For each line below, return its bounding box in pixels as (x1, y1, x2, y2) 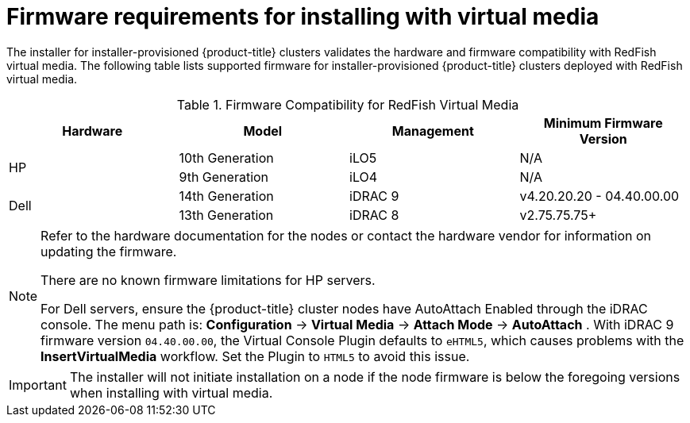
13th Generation (179, 206, 274, 223)
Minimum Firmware (543, 114, 663, 131)
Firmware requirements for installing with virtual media (6, 3, 599, 30)
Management (391, 122, 474, 139)
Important (9, 376, 67, 393)
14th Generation (179, 187, 274, 204)
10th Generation (179, 149, 274, 166)
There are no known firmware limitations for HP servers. (40, 271, 376, 288)
